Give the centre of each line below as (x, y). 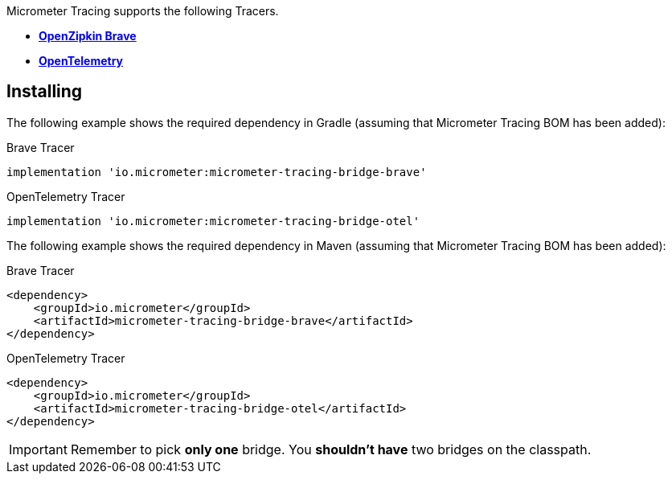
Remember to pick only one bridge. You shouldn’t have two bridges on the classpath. (331, 449)
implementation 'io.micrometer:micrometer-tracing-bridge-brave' (217, 172)
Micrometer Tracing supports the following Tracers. (143, 11)
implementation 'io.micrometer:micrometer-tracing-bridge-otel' (213, 221)
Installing (45, 92)
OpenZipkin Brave (88, 36)
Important (38, 449)
